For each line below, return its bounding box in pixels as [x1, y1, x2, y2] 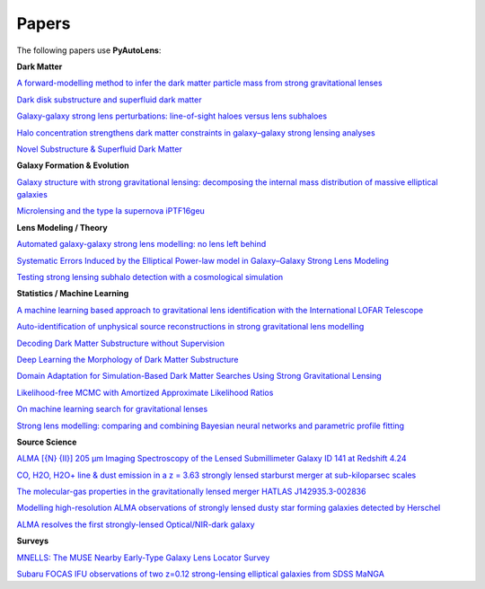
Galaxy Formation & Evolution [16, 160, 129, 171]
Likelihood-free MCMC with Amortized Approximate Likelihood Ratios [16, 387, 274, 398]
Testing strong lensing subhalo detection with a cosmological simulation [16, 272, 284, 283]
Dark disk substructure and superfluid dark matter [16, 94, 202, 105]
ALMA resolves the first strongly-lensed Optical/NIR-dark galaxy [16, 519, 255, 530]
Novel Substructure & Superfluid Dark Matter [16, 144, 183, 154]
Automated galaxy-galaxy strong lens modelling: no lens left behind [16, 239, 267, 250]
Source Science [16, 436, 77, 447]
